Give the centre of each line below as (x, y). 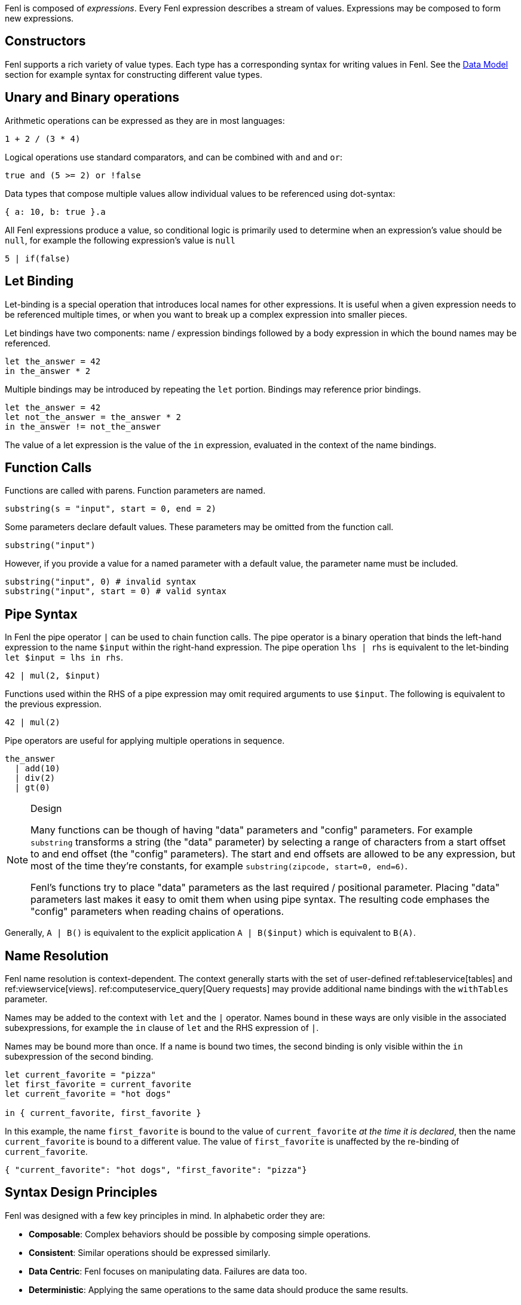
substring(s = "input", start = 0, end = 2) (111, 509)
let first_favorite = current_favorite (98, 1085)
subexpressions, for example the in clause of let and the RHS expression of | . (162, 1028)
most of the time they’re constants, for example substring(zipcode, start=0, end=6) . (219, 866)
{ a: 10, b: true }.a (55, 212)
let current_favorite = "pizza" (80, 1075)
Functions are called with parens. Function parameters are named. (135, 491)
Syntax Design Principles (81, 1193)
